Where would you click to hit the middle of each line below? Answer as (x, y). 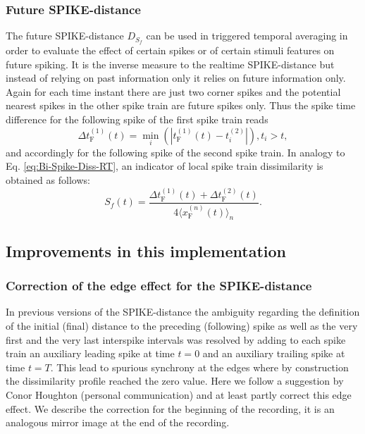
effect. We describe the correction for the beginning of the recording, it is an (170, 408)
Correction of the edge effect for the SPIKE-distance (159, 286)
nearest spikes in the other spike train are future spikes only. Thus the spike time (181, 105)
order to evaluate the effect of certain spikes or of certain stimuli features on (170, 50)
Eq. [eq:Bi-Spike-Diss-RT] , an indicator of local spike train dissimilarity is (165, 166)
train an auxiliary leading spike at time (90, 353)
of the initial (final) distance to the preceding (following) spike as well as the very (182, 325)
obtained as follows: (48, 180)
